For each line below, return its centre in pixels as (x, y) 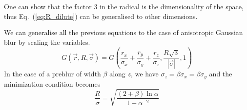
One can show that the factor (48, 6)
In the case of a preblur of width (52, 74)
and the (221, 74)
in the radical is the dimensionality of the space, (172, 6)
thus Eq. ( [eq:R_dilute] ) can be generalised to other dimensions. (101, 16)
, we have (145, 74)
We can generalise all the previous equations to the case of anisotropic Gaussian (123, 32)
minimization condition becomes (52, 83)
